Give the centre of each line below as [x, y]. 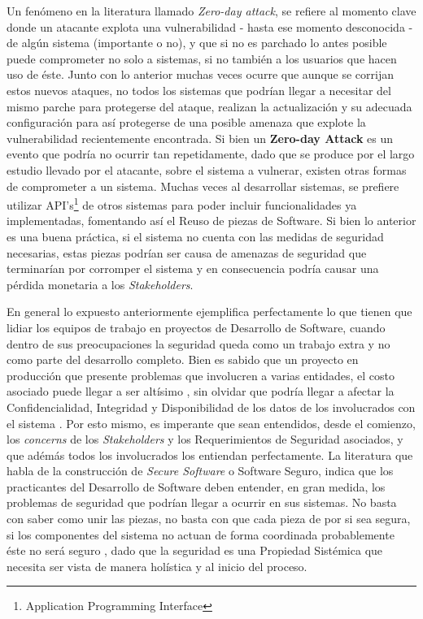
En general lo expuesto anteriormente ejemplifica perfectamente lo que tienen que [209, 312]
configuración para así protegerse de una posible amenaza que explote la [186, 122]
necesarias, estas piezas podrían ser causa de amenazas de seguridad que [187, 252]
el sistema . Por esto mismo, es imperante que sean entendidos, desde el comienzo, [211, 423]
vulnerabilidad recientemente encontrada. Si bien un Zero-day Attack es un [200, 138]
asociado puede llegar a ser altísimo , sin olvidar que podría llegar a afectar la [201, 391]
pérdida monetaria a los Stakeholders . [100, 284]
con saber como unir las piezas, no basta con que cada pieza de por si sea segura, [209, 519]
